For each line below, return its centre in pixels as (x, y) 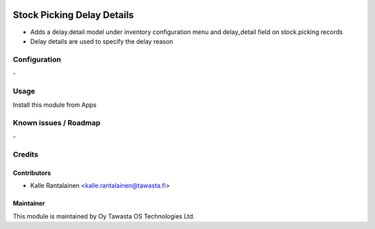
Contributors (32, 173)
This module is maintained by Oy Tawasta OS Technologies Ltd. (104, 216)
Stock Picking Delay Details (74, 15)
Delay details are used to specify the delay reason (102, 41)
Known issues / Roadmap (57, 123)
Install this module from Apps (55, 105)
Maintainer (29, 203)
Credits (25, 155)
